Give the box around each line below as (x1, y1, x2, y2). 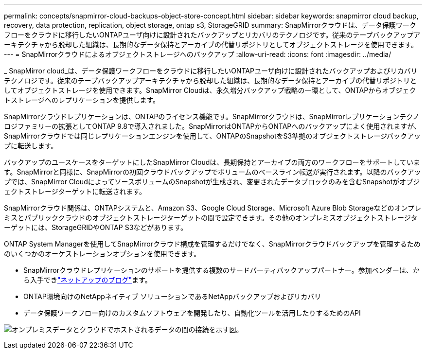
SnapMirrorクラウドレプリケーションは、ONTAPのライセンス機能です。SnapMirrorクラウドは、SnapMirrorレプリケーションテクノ (4, 112, 420, 121)
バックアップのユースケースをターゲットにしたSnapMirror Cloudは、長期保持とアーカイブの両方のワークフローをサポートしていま (4, 158, 421, 166)
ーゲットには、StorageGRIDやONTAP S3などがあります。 (4, 223, 187, 231)
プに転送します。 (4, 141, 58, 150)
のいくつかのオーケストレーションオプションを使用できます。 (4, 249, 201, 258)
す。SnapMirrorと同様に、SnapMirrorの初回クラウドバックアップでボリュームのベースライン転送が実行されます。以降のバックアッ (4, 168, 421, 176)
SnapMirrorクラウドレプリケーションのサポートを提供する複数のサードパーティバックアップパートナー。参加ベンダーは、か (23, 266, 420, 274)
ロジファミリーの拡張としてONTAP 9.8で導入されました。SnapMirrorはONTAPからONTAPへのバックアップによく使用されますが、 (4, 122, 421, 130)
